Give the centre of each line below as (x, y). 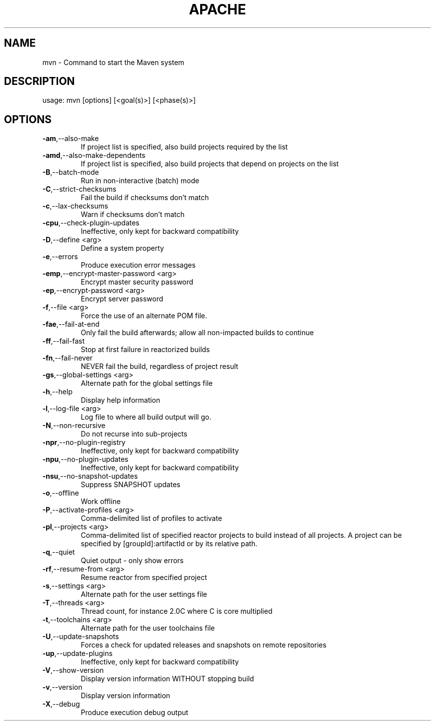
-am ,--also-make (71, 139)
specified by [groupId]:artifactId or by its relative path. (169, 544)
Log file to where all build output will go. (146, 417)
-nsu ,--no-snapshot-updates (90, 476)
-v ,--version (62, 687)
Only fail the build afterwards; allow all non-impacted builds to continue (197, 333)
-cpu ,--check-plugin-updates (91, 223)
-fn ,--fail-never (68, 358)
